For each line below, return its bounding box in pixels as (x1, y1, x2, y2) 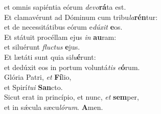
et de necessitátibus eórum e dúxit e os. (4, 21, 123, 32)
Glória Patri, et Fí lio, (4, 72, 72, 82)
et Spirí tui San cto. (4, 81, 63, 92)
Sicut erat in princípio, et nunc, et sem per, (4, 92, 139, 102)
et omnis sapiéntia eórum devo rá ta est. (4, 2, 126, 12)
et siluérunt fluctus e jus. (4, 41, 80, 52)
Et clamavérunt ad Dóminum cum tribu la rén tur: (4, 11, 158, 22)
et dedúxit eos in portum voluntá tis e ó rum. (4, 61, 140, 72)
